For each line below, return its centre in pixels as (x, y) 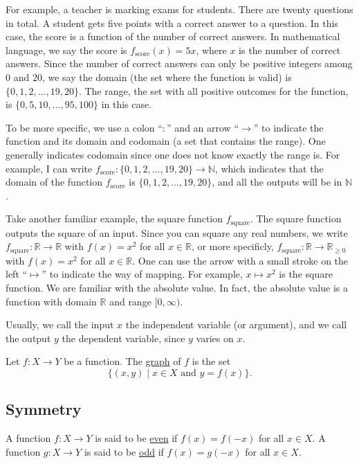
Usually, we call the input (60, 324)
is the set (211, 361)
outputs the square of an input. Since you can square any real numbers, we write (177, 232)
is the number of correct (290, 50)
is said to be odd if (124, 451)
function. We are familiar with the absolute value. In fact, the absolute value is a (177, 287)
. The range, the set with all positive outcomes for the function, (213, 90)
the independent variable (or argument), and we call (236, 324)
